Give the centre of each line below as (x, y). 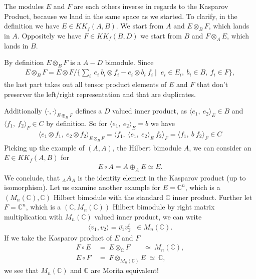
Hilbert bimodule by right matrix (164, 207)
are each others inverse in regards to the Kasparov (151, 6)
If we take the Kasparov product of (58, 237)
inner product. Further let (212, 197)
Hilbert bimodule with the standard (108, 197)
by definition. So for (77, 123)
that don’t (212, 84)
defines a (89, 111)
